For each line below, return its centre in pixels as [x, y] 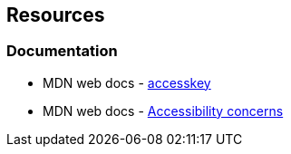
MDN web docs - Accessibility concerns [163, 111]
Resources [56, 15]
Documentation [62, 51]
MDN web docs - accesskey [127, 82]
